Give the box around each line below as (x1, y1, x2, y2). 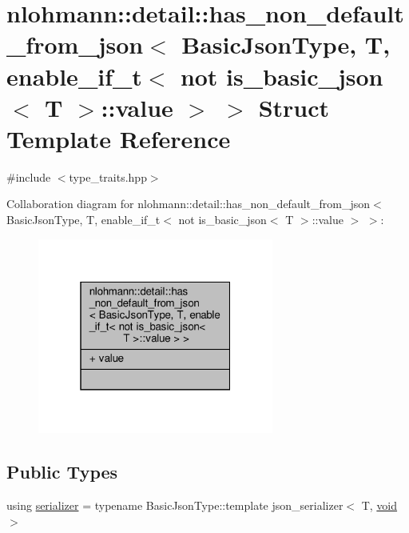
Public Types (6, 459, 118, 484)
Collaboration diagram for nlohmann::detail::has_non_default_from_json (6, 195, 371, 212)
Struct (258, 90, 330, 123)
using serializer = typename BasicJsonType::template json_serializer (6, 497, 343, 514)
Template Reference (6, 122, 231, 154)
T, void (361, 497, 398, 514)
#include (6, 168, 51, 185)
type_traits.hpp (69, 168, 147, 185)
